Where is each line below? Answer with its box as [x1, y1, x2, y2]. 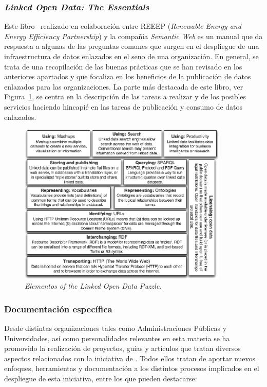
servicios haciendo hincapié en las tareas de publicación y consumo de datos [4, 101, 243, 112]
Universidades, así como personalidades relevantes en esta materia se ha [4, 332, 230, 343]
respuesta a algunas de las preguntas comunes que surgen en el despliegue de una [4, 41, 259, 51]
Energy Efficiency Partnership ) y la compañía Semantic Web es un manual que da [4, 30, 263, 41]
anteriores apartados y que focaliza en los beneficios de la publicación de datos [4, 71, 251, 82]
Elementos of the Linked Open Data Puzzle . [25, 280, 162, 291]
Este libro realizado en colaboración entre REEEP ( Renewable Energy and [4, 21, 241, 31]
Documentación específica [4, 302, 112, 315]
